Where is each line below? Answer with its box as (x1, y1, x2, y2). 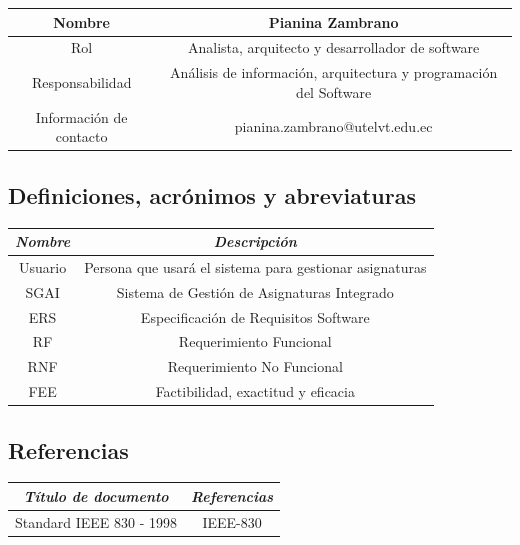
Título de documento (23, 485, 169, 506)
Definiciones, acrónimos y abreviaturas (8, 179, 416, 210)
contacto (55, 126, 108, 147)
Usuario (18, 256, 67, 277)
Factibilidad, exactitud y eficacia (155, 381, 355, 402)
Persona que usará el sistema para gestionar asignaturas (84, 256, 427, 277)
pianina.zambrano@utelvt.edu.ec (234, 116, 433, 137)
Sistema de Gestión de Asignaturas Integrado (116, 281, 394, 302)
